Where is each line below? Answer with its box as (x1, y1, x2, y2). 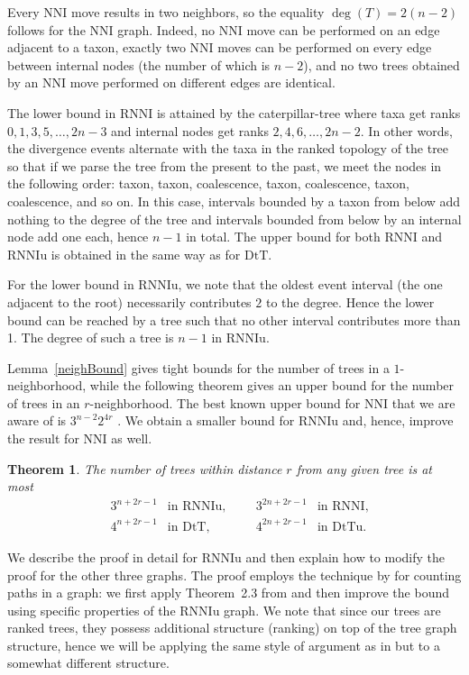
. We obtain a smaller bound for (117, 411, 295, 430)
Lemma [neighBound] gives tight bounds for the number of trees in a (7, 358, 390, 377)
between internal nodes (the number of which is (7, 55, 271, 74)
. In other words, (360, 121, 453, 140)
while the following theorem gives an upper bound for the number (89, 376, 455, 395)
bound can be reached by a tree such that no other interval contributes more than (7, 310, 461, 329)
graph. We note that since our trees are (224, 600, 441, 619)
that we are (391, 393, 455, 412)
